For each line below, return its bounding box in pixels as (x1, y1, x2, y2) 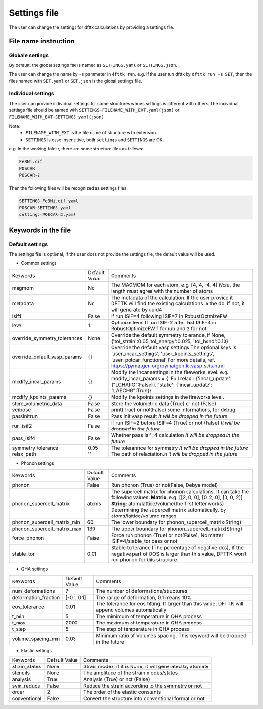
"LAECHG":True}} (111, 387, 152, 394)
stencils (12, 669, 30, 676)
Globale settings (9, 52, 49, 59)
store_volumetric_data (12, 400, 62, 407)
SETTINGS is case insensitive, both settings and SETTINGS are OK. (25, 137, 164, 143)
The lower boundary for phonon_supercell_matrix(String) (111, 519, 242, 526)
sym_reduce (12, 682, 40, 689)
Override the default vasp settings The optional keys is (111, 344, 237, 351)
